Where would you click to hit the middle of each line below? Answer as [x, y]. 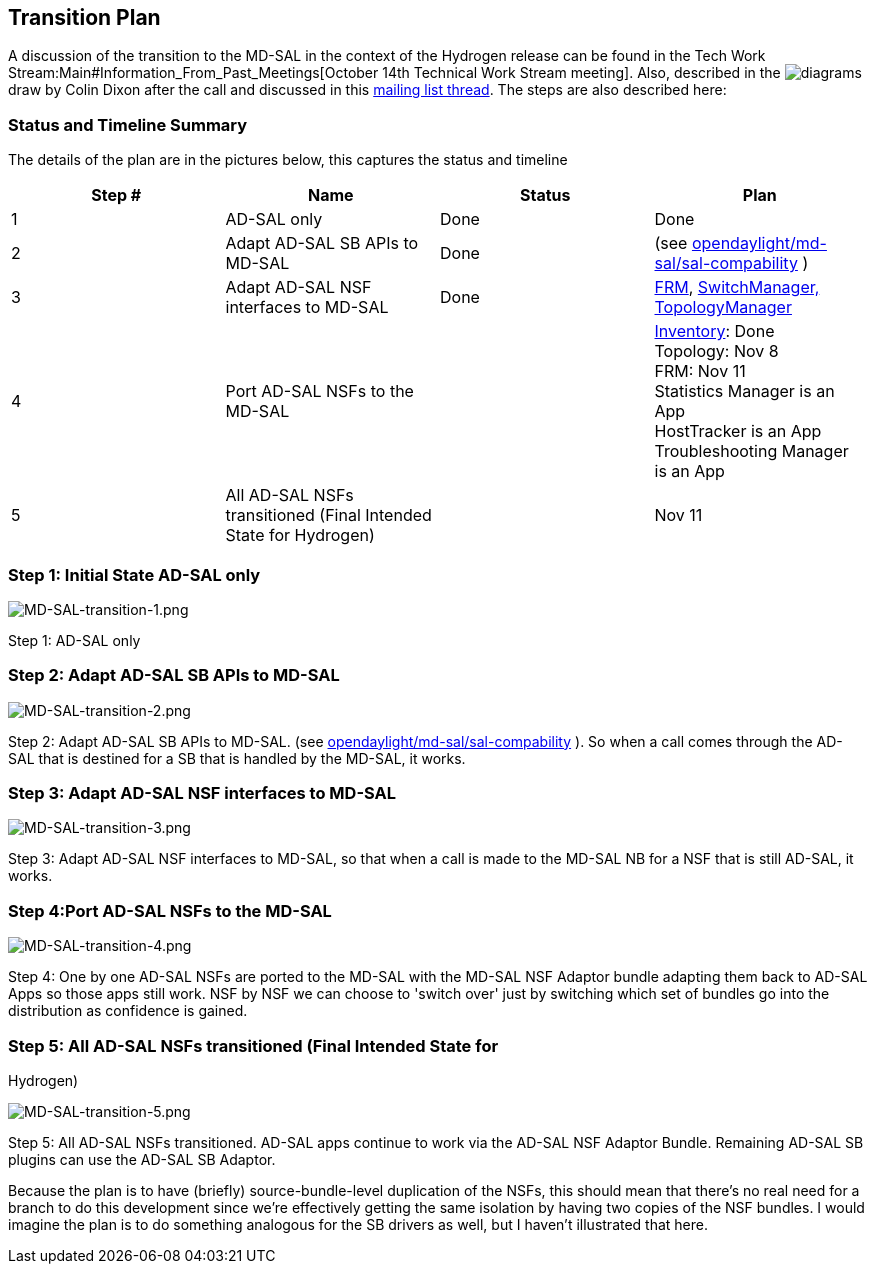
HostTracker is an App [738, 431]
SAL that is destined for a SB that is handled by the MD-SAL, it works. [237, 758]
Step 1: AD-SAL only [74, 640]
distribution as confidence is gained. [128, 1011]
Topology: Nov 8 [716, 351]
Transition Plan [84, 17]
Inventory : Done [714, 331]
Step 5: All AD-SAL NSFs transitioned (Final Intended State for [253, 1045]
